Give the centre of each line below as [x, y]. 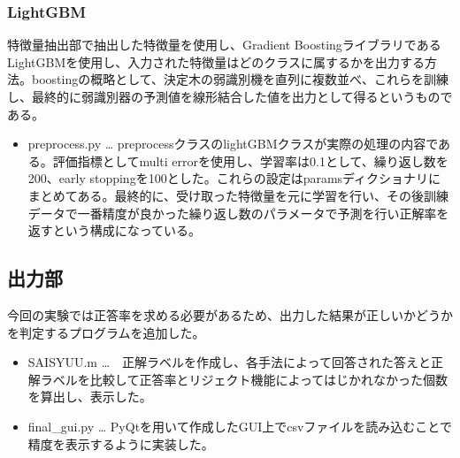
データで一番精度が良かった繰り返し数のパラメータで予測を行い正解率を [238, 213]
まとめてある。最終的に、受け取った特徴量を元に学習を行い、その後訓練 [238, 195]
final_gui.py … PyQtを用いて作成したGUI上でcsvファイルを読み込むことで [240, 426]
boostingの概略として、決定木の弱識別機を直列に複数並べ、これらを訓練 [240, 79]
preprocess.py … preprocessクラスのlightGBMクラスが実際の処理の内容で [233, 144]
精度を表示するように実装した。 [121, 443]
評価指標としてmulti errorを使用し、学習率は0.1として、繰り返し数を [250, 160]
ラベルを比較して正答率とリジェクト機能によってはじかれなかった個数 [244, 379]
